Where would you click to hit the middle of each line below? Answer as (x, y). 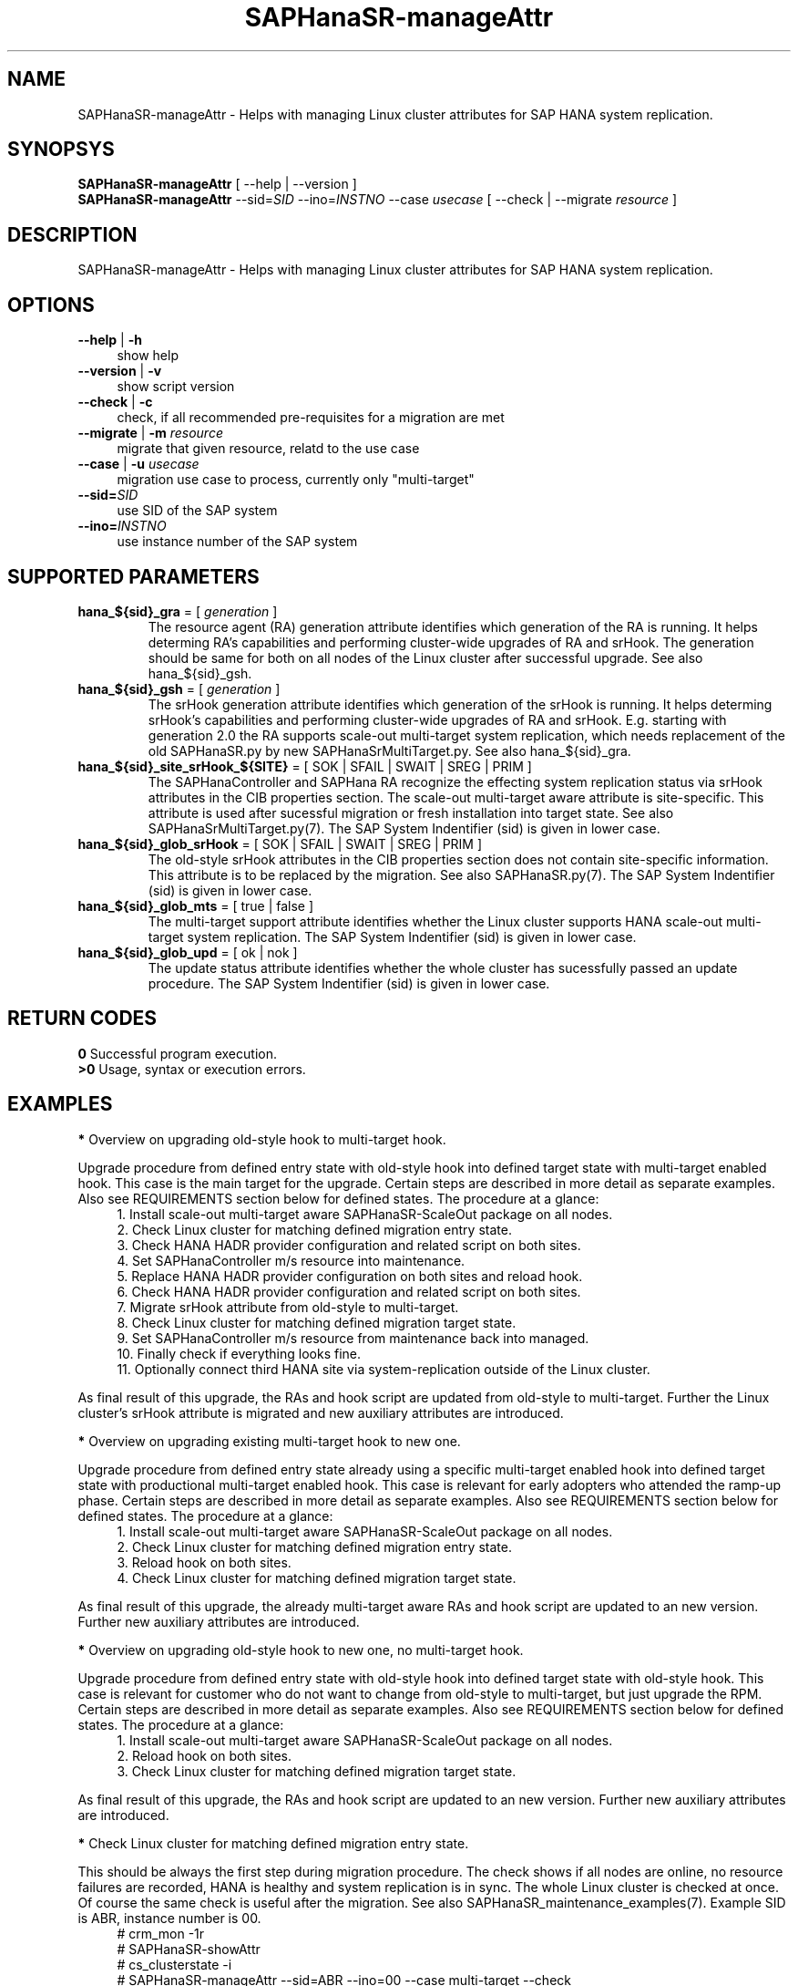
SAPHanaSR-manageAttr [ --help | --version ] (217, 184)
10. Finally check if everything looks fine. (239, 1353)
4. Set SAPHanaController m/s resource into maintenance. (291, 1260)
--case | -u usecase (138, 464)
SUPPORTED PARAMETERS (133, 576)
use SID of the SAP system (197, 511)
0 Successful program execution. (177, 1053)
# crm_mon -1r (161, 1933)
